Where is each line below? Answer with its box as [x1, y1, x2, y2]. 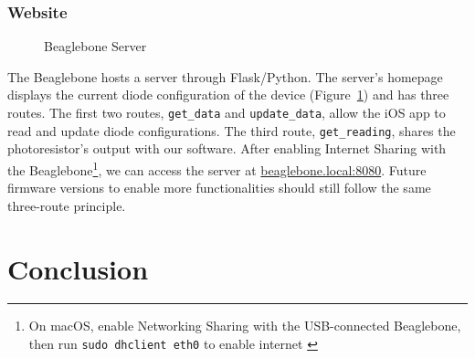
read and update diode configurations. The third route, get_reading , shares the [7, 121, 456, 140]
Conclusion [7, 249, 149, 287]
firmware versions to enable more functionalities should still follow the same [7, 178, 431, 197]
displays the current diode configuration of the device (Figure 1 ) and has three [7, 85, 449, 104]
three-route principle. [7, 195, 126, 215]
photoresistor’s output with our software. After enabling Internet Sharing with [7, 139, 447, 158]
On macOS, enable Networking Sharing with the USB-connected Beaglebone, [28, 316, 461, 335]
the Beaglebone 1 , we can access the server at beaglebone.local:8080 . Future [7, 157, 427, 179]
